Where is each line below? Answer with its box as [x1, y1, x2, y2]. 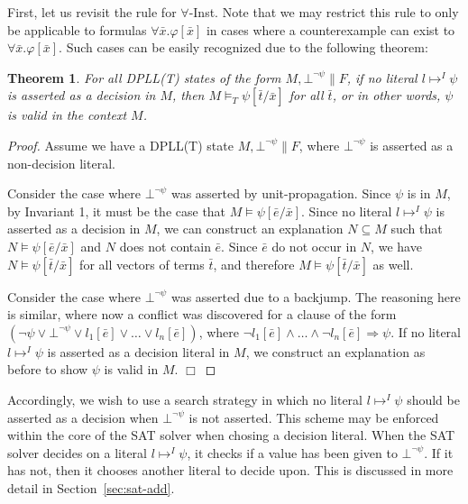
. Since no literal [300, 201, 392, 220]
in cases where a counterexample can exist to [206, 20, 455, 39]
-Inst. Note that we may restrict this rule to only [188, 3, 459, 21]
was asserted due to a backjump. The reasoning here [170, 287, 461, 306]
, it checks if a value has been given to [187, 443, 398, 462]
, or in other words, [332, 86, 441, 105]
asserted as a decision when [7, 408, 159, 426]
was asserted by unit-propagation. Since [170, 184, 391, 203]
